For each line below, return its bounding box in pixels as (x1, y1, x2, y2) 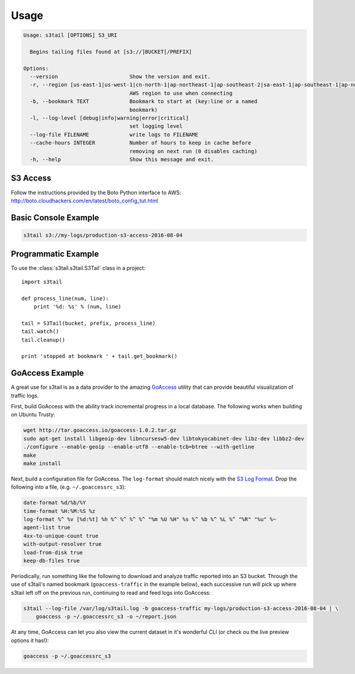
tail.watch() (21, 328, 59, 335)
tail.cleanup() (21, 336, 66, 343)
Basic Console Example (11, 212, 99, 222)
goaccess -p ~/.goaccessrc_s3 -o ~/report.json (35, 613, 177, 620)
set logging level (129, 123, 183, 130)
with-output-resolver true (23, 541, 102, 547)
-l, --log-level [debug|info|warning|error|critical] (30, 115, 189, 121)
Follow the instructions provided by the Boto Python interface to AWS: (11, 189, 182, 196)
